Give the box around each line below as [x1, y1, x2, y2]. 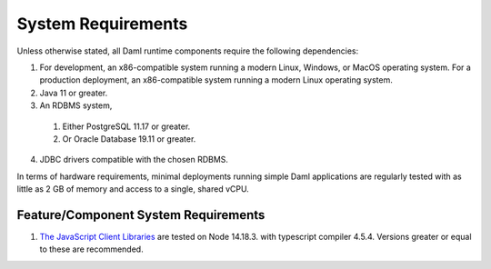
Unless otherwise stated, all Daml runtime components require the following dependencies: [16, 45, 359, 56]
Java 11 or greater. [39, 87, 108, 98]
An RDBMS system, [39, 100, 113, 111]
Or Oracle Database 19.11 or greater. [62, 133, 196, 144]
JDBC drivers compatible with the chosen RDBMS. [39, 154, 229, 165]
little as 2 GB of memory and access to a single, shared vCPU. [16, 184, 249, 194]
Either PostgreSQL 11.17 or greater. [62, 121, 191, 132]
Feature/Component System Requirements [16, 207, 266, 223]
